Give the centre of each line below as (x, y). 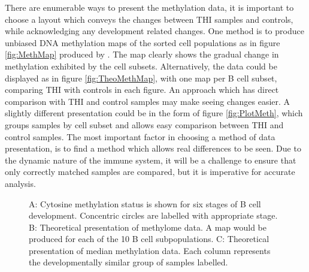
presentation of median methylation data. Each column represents (150, 250)
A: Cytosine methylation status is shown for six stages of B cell (145, 203)
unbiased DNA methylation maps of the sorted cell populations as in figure (143, 42)
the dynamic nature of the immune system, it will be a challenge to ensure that (151, 160)
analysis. (20, 183)
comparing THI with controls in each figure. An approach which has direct (142, 90)
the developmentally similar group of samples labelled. (128, 262)
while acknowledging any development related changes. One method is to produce (154, 31)
